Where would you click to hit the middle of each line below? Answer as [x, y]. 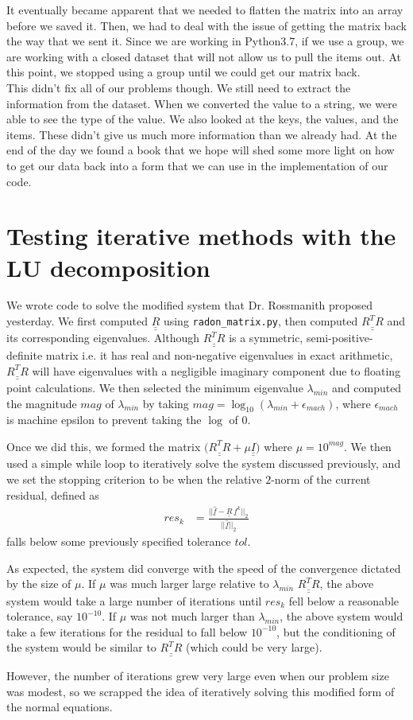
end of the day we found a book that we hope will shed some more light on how [201, 150]
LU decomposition [108, 267]
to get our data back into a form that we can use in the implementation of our [197, 165]
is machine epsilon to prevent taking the [104, 420]
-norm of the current [321, 479]
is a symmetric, [266, 338]
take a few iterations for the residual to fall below [127, 631]
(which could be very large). [254, 647]
